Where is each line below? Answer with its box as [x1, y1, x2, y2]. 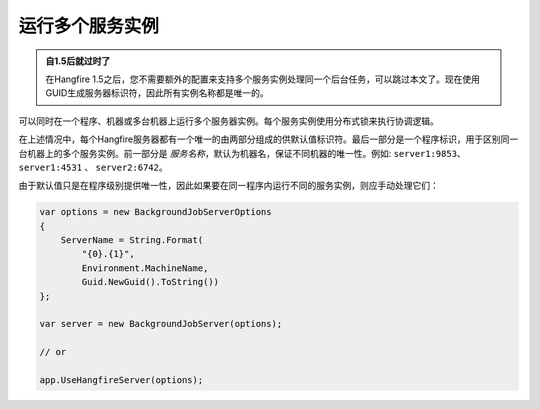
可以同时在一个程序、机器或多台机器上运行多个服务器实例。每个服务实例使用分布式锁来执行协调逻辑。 [18, 115, 439, 127]
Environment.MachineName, [81, 262, 209, 274]
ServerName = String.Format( [60, 235, 204, 246]
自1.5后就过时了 [45, 55, 111, 67]
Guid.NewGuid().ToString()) [81, 276, 220, 288]
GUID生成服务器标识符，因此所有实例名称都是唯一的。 [45, 87, 269, 99]
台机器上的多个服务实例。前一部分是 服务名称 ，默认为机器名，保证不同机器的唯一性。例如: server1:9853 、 [18, 147, 467, 159]
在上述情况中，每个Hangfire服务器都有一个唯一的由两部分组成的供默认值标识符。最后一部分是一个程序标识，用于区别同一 [18, 133, 519, 145]
